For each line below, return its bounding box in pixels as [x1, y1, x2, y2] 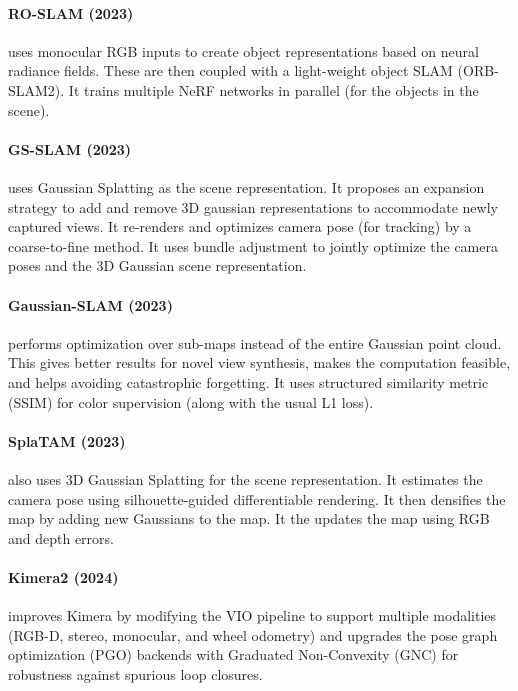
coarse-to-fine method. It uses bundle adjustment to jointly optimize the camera [8, 235, 498, 256]
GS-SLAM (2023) [8, 138, 132, 159]
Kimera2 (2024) [8, 566, 119, 587]
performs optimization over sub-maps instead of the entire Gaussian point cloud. [8, 332, 502, 353]
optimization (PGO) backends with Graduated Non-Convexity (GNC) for [8, 644, 459, 665]
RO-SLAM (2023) [8, 2, 134, 23]
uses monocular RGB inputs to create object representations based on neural [8, 40, 479, 61]
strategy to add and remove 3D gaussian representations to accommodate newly [8, 196, 498, 217]
